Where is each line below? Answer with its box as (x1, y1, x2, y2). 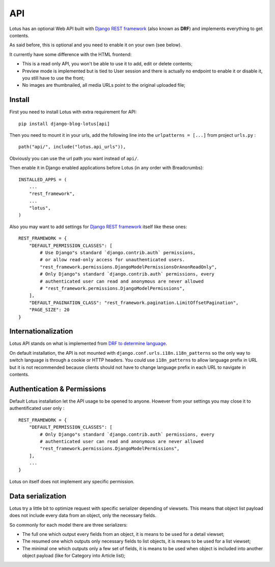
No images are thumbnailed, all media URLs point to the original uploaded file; (22, 82, 186, 88)
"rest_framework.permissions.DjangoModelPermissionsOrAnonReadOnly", (40, 264, 217, 270)
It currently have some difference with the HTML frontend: (9, 51, 132, 57)
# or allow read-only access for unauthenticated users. (40, 257, 185, 263)
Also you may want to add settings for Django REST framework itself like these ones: (9, 224, 187, 230)
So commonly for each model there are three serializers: (9, 522, 128, 528)
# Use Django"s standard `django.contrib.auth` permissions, (40, 250, 196, 256)
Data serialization (9, 491, 67, 500)
